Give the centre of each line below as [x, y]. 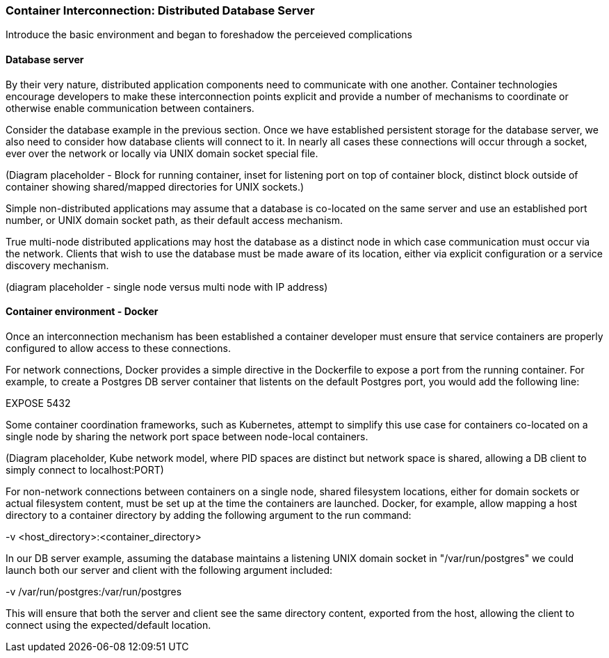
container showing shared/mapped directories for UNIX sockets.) [155, 186]
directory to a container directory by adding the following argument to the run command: [209, 515]
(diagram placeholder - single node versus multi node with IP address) [167, 287]
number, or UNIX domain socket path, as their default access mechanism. [174, 220]
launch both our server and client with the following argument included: [169, 570]
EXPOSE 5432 [38, 403]
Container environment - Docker [82, 312]
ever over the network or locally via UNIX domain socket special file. [162, 153]
